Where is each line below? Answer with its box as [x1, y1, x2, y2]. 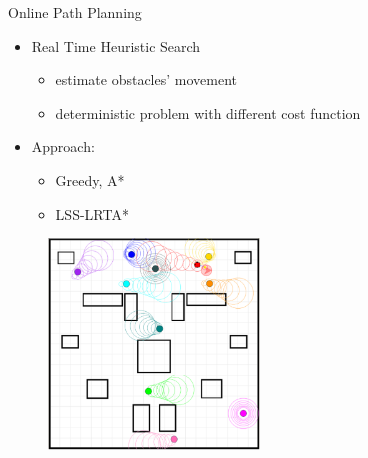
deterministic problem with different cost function [55, 102, 361, 123]
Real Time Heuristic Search [31, 35, 201, 56]
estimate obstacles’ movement [55, 69, 237, 90]
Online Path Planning [8, 2, 142, 22]
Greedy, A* [55, 169, 125, 190]
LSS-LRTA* [55, 203, 129, 224]
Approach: [31, 136, 95, 157]
